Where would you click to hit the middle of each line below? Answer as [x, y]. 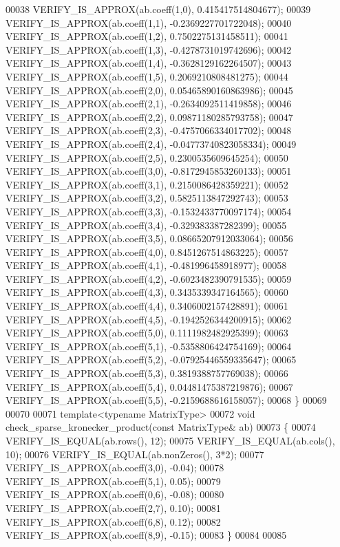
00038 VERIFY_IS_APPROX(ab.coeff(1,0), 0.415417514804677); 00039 [158, 9]
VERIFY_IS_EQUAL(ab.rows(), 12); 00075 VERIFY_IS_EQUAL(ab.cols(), [170, 440]
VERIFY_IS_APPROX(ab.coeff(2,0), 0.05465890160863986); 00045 [149, 90]
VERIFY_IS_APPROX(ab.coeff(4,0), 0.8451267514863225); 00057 [147, 251]
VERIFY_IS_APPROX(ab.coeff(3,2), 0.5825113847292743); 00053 [147, 198]
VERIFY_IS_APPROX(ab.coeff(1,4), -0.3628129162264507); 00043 [149, 63]
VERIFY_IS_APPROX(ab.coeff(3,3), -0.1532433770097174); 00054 [149, 211]
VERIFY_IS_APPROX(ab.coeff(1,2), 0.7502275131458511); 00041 [147, 36]
